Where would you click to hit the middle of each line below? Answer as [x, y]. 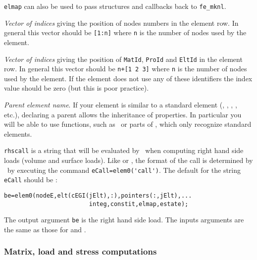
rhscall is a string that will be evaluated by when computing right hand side [124, 150]
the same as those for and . [45, 229]
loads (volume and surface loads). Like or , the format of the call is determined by [128, 160]
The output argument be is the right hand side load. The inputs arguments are [124, 220]
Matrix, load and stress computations [80, 251]
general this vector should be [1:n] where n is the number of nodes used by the [125, 32]
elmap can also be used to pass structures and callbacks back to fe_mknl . [115, 6]
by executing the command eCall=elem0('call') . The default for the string [124, 170]
